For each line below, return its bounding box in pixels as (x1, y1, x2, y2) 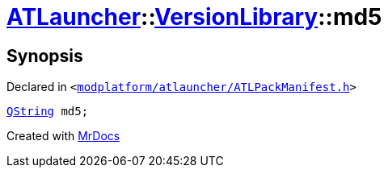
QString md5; (6, 105, 89, 118)
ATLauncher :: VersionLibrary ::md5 (6, 3, 382, 31)
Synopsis (6, 45, 83, 66)
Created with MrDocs (6, 129, 120, 143)
